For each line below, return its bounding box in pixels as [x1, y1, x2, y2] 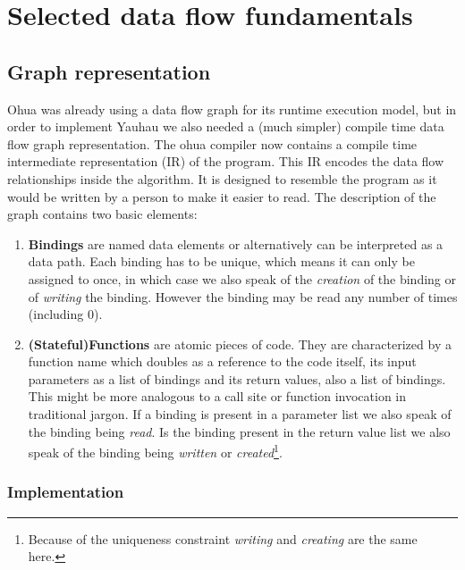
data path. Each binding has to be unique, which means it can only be [28, 252, 415, 271]
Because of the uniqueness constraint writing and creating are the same [28, 529, 418, 548]
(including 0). [28, 305, 103, 323]
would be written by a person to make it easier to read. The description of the [7, 187, 436, 205]
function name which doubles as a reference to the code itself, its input [28, 352, 417, 371]
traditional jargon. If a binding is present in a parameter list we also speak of [28, 405, 452, 423]
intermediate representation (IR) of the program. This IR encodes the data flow [7, 152, 444, 171]
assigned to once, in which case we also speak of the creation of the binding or [28, 269, 457, 288]
